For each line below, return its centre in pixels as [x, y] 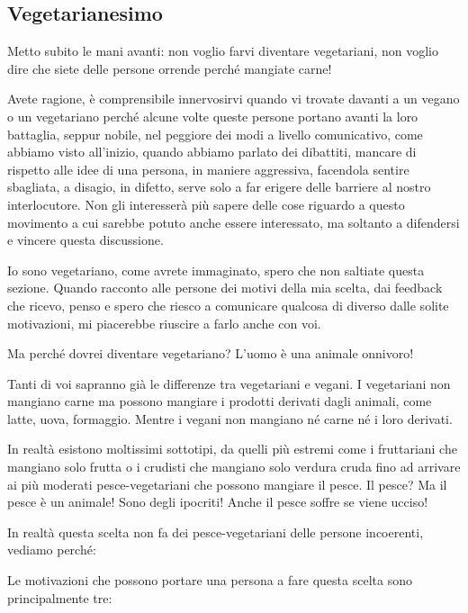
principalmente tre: [60, 597]
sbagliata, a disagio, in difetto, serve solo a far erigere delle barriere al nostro [219, 187]
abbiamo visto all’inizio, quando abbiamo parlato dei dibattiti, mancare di [212, 152]
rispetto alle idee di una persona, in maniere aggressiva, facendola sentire [208, 169]
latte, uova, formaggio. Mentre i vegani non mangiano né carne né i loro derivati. [230, 418]
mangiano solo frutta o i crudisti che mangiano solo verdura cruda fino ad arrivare [234, 467]
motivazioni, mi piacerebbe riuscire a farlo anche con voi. [164, 323]
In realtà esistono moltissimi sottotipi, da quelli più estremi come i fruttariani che [232, 449]
